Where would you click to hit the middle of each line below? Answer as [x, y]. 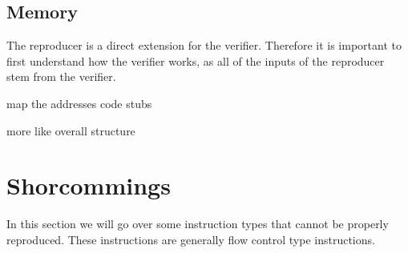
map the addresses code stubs [79, 103]
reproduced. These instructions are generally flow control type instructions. [191, 239]
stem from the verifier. [61, 76]
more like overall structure [71, 130]
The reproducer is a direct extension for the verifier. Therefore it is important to [204, 45]
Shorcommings [89, 185]
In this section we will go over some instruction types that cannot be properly [198, 224]
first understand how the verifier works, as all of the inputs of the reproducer [196, 60]
